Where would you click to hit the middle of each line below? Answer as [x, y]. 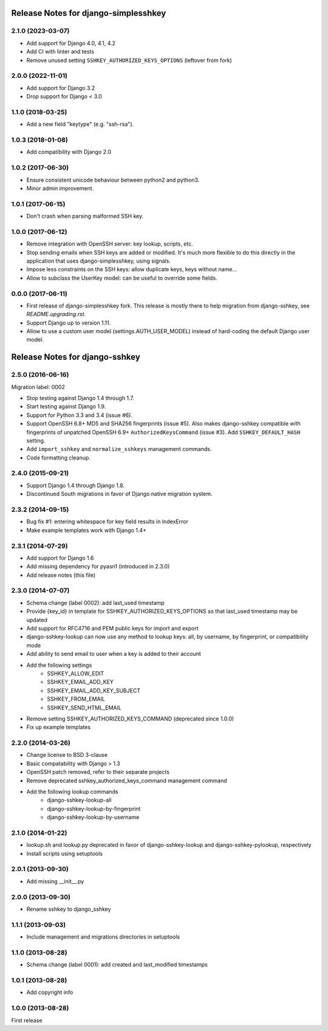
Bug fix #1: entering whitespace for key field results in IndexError [107, 522]
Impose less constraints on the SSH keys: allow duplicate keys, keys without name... [132, 269]
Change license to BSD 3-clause [67, 755]
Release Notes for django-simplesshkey [89, 13]
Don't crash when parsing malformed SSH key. [85, 216]
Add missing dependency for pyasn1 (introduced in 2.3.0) [98, 567]
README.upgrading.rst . [56, 314]
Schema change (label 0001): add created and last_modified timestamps [117, 965]
